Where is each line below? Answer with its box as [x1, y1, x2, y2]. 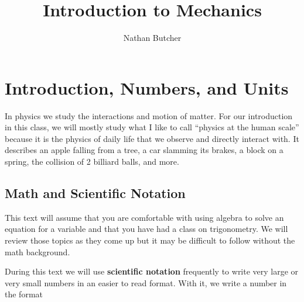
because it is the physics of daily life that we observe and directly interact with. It [5, 132, 299, 144]
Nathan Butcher [123, 32, 182, 44]
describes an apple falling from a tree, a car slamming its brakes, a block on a [5, 144, 283, 156]
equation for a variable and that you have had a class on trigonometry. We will [5, 223, 288, 235]
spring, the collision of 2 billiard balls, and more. [5, 155, 179, 168]
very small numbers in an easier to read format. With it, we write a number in [5, 276, 287, 289]
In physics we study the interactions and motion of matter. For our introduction [5, 109, 293, 122]
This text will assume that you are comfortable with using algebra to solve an [5, 211, 284, 223]
